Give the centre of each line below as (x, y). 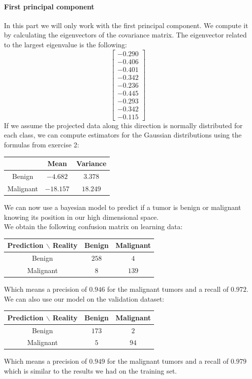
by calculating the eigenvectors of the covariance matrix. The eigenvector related (126, 35)
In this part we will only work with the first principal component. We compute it (126, 25)
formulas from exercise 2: (42, 145)
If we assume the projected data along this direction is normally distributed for (123, 125)
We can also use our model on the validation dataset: (84, 298)
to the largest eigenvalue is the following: (65, 44)
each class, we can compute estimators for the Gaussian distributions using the (123, 135)
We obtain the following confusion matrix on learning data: (93, 226)
